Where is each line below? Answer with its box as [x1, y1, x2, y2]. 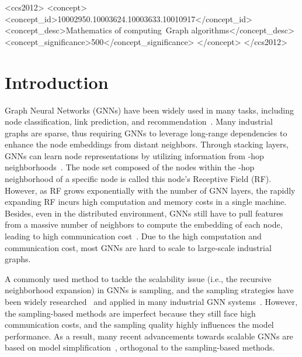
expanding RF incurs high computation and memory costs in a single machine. [5, 195, 287, 208]
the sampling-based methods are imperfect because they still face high [5, 307, 256, 319]
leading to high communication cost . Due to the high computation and [5, 230, 262, 242]
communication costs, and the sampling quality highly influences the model [5, 318, 274, 331]
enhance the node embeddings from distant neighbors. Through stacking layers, [5, 138, 289, 150]
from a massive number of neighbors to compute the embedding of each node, [5, 218, 283, 231]
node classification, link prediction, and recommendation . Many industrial [5, 115, 273, 128]
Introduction [5, 70, 109, 94]
